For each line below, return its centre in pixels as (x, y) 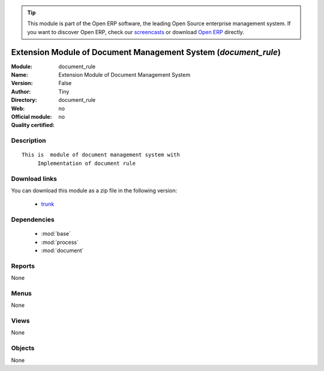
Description (28, 141)
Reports (23, 266)
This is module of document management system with (101, 155)
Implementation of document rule (87, 163)
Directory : (24, 100)
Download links (34, 179)
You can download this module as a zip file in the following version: (94, 190)
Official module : (31, 117)
